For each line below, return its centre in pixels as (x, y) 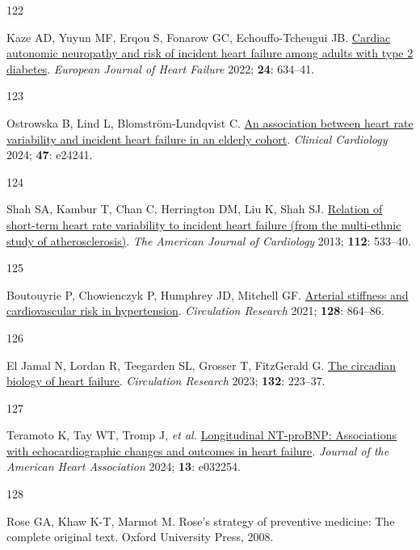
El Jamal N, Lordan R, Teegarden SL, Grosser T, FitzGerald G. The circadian (202, 365)
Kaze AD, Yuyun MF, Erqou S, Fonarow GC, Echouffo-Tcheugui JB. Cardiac (199, 37)
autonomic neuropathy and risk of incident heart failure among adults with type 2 (210, 53)
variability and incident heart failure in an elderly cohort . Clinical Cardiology (197, 139)
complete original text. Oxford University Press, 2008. (140, 537)
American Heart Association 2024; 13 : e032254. (124, 466)
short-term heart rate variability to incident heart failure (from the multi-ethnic (204, 224)
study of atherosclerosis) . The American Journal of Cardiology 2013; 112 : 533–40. (209, 240)
